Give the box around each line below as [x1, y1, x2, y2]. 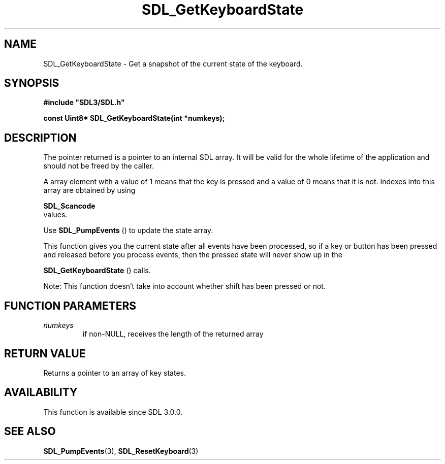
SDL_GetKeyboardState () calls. [43, 266, 151, 275]
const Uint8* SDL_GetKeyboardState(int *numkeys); [43, 114, 225, 123]
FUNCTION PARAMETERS [4, 299, 136, 312]
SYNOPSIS [4, 77, 59, 90]
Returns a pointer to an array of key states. [43, 368, 186, 377]
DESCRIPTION [4, 131, 77, 144]
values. [43, 210, 68, 219]
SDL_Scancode [43, 202, 96, 211]
